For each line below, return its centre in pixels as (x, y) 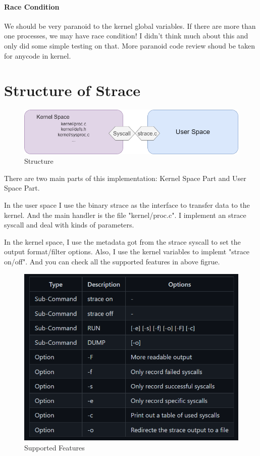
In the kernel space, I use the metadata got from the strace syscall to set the (122, 241)
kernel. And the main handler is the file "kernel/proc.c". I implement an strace (125, 215)
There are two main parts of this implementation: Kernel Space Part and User (125, 178)
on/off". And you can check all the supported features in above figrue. (112, 262)
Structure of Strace (72, 90)
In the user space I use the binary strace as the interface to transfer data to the (127, 205)
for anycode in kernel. (38, 55)
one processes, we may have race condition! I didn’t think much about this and (126, 36)
